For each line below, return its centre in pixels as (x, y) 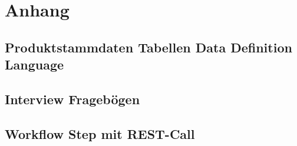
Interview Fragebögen (72, 99)
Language (34, 64)
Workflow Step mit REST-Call (100, 133)
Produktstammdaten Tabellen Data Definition (148, 47)
